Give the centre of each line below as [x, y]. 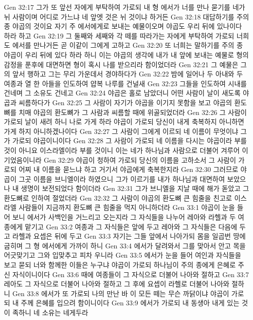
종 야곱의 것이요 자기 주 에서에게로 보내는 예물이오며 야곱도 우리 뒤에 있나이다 [123, 26]
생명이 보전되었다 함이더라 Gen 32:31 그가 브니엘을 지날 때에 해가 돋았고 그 [135, 188]
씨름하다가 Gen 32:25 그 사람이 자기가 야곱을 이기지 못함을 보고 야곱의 [125, 102]
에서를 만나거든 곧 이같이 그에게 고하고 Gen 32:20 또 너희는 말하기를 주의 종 [128, 45]
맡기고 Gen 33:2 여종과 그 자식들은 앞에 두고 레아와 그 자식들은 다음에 [131, 226]
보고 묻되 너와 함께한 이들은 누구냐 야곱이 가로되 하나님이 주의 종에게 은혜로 [120, 265]
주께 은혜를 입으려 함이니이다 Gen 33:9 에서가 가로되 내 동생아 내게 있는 [130, 303]
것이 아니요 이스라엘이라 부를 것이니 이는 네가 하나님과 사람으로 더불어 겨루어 [122, 150]
